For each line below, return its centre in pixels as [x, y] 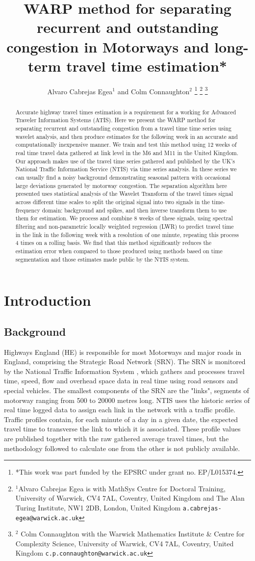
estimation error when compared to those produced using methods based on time [119, 251]
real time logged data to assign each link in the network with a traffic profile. [120, 410]
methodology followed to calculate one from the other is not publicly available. [122, 448]
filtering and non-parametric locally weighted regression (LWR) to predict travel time [125, 226]
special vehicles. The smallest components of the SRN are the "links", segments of [127, 390]
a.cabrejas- [202, 508]
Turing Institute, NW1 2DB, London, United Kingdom [98, 507]
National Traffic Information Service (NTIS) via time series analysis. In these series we [126, 169]
